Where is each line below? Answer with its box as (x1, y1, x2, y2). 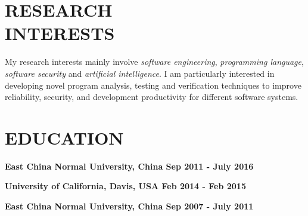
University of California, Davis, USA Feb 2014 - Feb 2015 (5, 180, 246, 192)
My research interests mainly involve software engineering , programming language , (5, 55, 304, 68)
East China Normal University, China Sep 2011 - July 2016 (5, 159, 254, 172)
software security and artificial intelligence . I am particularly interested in (5, 67, 275, 79)
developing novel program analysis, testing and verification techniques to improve (5, 79, 301, 91)
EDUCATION (5, 125, 124, 149)
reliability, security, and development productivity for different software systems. (5, 90, 298, 103)
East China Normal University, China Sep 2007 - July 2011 (5, 200, 254, 212)
